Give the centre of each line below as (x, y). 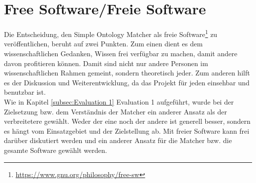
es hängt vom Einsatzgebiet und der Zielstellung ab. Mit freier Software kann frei (127, 130)
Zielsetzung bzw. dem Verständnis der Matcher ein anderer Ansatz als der (115, 111)
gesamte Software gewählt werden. (56, 150)
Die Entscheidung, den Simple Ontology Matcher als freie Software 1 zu (111, 33)
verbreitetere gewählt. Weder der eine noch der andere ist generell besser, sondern (127, 121)
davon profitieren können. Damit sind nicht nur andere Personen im (106, 63)
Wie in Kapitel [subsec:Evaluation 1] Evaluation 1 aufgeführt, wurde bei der (119, 101)
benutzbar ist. (25, 92)
